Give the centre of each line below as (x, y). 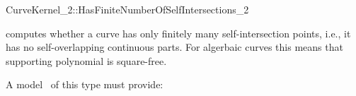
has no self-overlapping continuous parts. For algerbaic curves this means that (174, 47)
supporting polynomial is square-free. (86, 60)
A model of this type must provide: (85, 84)
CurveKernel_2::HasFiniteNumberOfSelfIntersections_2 (127, 9)
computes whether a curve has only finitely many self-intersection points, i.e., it (178, 33)
